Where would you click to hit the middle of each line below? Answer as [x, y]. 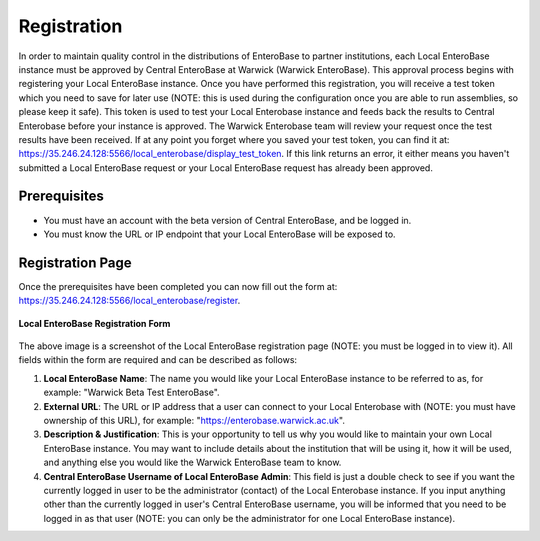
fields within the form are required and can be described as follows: [158, 360]
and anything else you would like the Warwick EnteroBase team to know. [192, 462]
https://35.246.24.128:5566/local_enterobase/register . [129, 301]
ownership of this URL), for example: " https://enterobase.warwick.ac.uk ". [194, 420]
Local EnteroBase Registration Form [94, 323]
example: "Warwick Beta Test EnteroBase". [131, 392]
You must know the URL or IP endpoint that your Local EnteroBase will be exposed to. [219, 234]
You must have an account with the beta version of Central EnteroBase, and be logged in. [227, 220]
